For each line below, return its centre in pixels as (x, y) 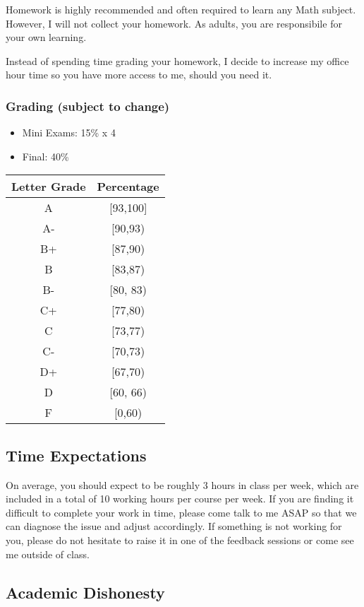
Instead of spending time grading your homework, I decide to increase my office (177, 60)
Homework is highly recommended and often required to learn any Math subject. (181, 9)
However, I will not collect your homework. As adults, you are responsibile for (174, 23)
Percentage (128, 187)
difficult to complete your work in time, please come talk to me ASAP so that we (181, 512)
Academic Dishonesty (85, 592)
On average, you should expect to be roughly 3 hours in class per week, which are (182, 484)
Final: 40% (45, 156)
